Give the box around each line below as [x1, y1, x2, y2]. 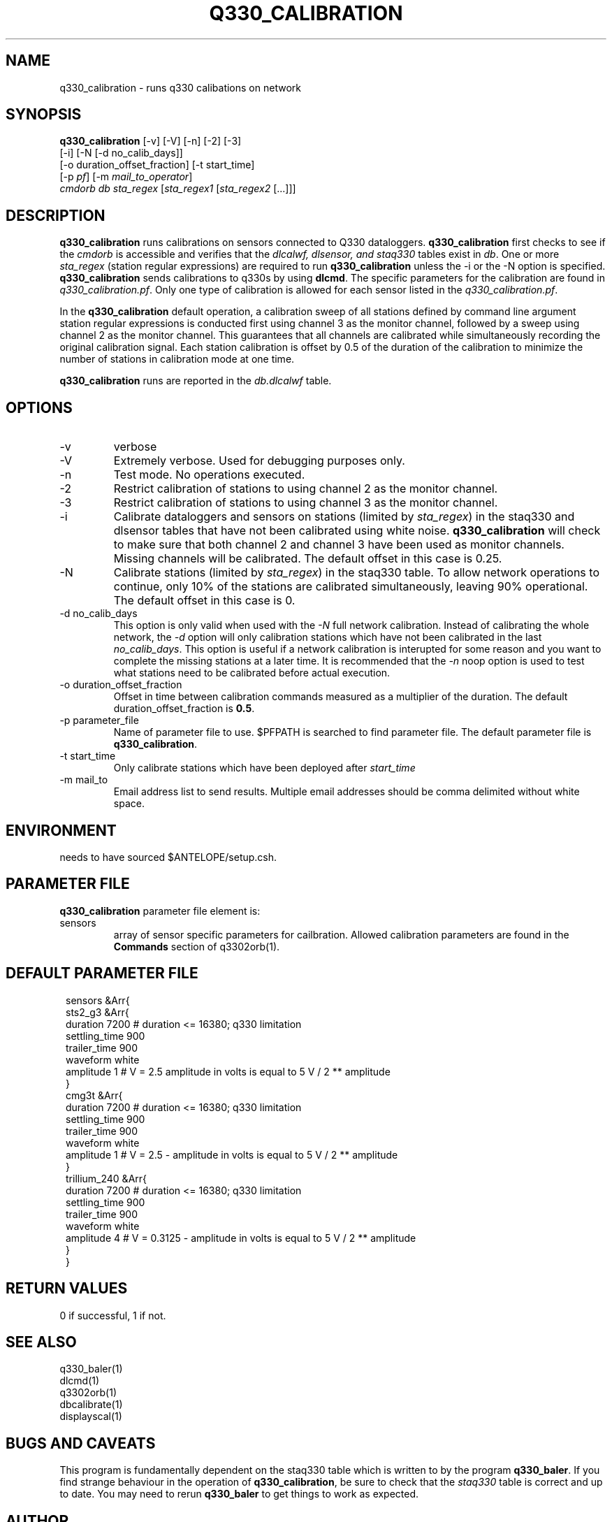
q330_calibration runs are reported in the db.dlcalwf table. [59, 375, 332, 387]
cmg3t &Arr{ [66, 1089, 123, 1101]
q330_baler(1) [59, 1363, 123, 1375]
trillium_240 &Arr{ [66, 1172, 147, 1184]
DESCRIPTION [6, 206, 105, 224]
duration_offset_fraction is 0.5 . [113, 702, 255, 715]
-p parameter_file [59, 714, 139, 727]
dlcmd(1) [59, 1375, 100, 1387]
